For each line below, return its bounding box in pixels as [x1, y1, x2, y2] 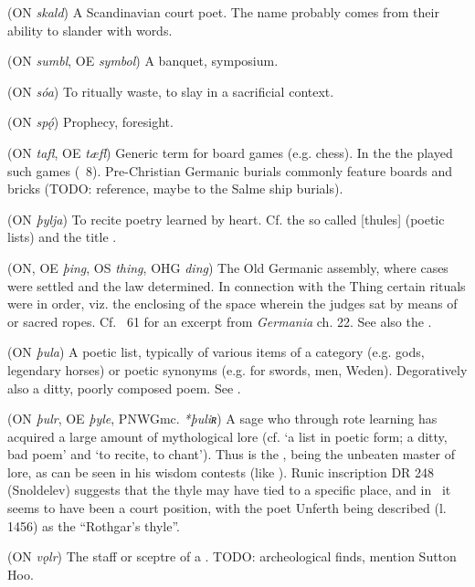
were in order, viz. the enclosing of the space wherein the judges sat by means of [7, 294, 458, 313]
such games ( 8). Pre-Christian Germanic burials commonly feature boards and [7, 161, 453, 180]
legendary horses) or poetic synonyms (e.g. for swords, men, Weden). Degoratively [7, 360, 468, 379]
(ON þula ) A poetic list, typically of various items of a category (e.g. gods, [7, 342, 425, 362]
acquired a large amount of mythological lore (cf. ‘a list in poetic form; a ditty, [7, 426, 448, 445]
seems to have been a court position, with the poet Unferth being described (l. [7, 498, 447, 518]
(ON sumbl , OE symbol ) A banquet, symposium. [7, 51, 279, 70]
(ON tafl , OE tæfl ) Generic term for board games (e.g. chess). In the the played [7, 142, 453, 162]
